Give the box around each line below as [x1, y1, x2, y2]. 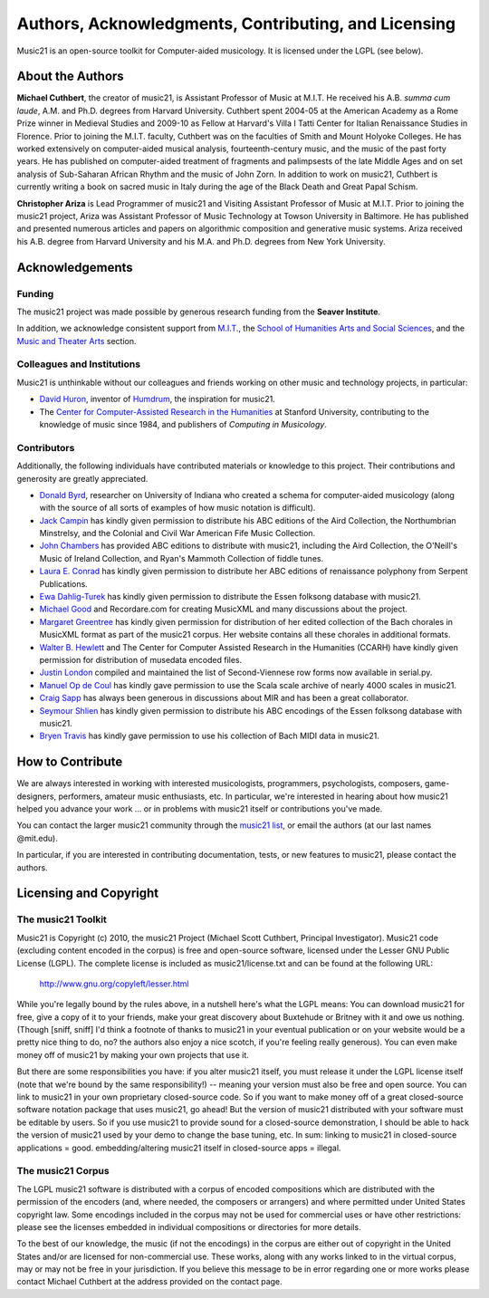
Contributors [16, 441, 75, 454]
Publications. [39, 578, 88, 589]
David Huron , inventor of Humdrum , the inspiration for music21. [39, 394, 275, 405]
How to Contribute [16, 755, 123, 770]
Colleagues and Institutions [16, 358, 140, 370]
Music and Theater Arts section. [16, 335, 137, 346]
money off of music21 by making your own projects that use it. [16, 1049, 249, 1060]
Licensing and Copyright [16, 886, 159, 901]
